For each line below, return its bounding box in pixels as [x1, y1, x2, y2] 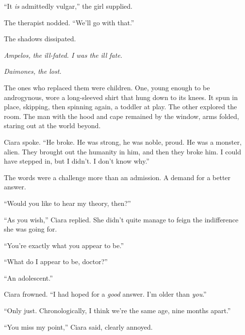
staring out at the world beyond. [4, 120, 101, 131]
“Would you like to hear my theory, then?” [4, 198, 131, 208]
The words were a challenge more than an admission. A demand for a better [4, 172, 231, 182]
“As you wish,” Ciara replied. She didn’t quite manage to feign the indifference [4, 214, 239, 224]
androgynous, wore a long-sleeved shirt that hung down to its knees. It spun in [4, 92, 238, 102]
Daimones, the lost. [4, 66, 62, 76]
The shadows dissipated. [4, 33, 76, 44]
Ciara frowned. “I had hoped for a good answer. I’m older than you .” [4, 289, 207, 299]
